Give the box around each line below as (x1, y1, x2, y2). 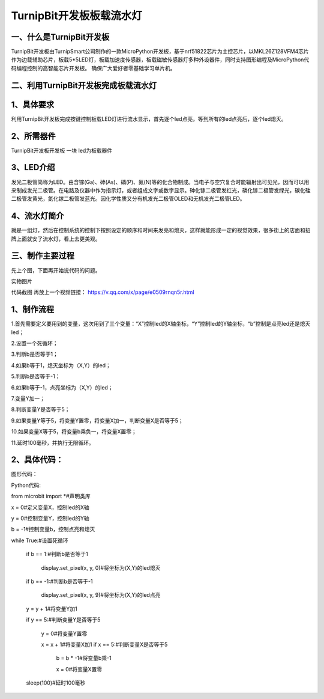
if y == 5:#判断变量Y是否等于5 (26, 616, 101, 623)
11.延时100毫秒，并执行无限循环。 (11, 439, 94, 446)
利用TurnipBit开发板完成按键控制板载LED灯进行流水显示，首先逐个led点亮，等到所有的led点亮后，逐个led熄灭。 (11, 115, 287, 123)
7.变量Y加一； (11, 394, 45, 402)
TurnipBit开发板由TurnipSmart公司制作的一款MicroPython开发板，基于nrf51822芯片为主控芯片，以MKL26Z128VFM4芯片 (11, 48, 309, 55)
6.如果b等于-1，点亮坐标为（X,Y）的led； (11, 383, 113, 391)
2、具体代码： (11, 454, 64, 465)
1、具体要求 (11, 99, 55, 109)
